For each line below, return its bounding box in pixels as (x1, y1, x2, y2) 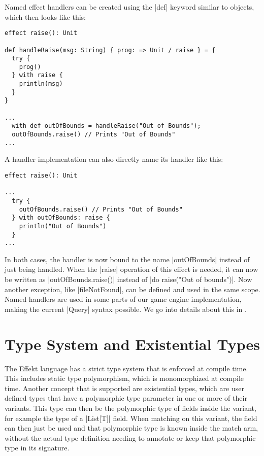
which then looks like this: (5, 11, 86, 22)
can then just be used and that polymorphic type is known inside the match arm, (5, 423, 258, 433)
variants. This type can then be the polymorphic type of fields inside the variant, (5, 402, 256, 413)
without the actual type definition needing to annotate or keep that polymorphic (5, 432, 256, 443)
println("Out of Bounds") (19, 222, 107, 230)
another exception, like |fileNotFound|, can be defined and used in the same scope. (5, 284, 260, 294)
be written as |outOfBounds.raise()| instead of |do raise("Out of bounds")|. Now (5, 274, 252, 285)
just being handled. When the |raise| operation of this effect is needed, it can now (5, 264, 258, 274)
